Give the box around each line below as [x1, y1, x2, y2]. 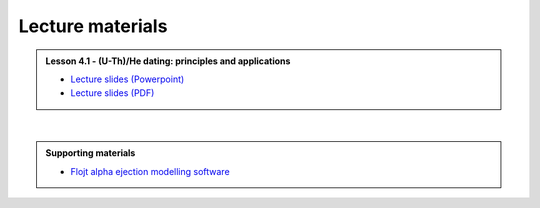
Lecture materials [18, 15, 168, 37]
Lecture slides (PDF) [70, 87, 155, 99]
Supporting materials [45, 147, 136, 159]
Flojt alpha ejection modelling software [70, 165, 230, 177]
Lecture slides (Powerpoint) [70, 73, 185, 85]
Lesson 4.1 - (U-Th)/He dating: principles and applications [45, 55, 291, 67]
